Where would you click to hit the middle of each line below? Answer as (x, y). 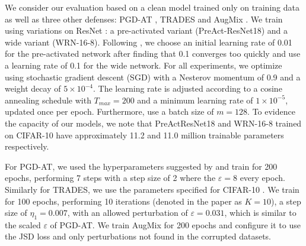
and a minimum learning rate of (195, 100)
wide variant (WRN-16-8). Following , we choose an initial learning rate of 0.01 (149, 42)
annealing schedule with (48, 100)
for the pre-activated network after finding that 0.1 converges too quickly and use (153, 54)
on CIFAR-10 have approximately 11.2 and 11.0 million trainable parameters (144, 135)
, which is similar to (260, 213)
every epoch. (262, 178)
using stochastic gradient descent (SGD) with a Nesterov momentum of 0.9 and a (153, 77)
